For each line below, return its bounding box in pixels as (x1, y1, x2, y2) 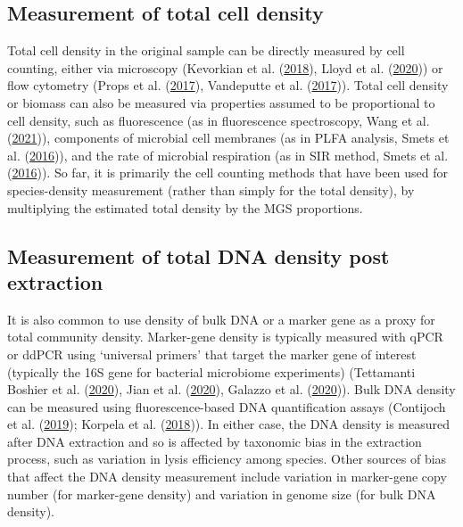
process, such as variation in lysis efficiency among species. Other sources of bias (7, 449, 447, 468)
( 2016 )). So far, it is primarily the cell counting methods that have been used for (7, 163, 448, 182)
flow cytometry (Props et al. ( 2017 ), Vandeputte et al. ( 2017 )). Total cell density (7, 76, 449, 95)
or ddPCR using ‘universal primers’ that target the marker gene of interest (7, 344, 417, 363)
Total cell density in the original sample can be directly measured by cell (7, 41, 405, 60)
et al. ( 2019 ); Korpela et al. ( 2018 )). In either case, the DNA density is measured (7, 415, 451, 433)
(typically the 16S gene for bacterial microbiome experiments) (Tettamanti (7, 362, 416, 381)
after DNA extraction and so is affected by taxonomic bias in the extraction (7, 432, 422, 450)
